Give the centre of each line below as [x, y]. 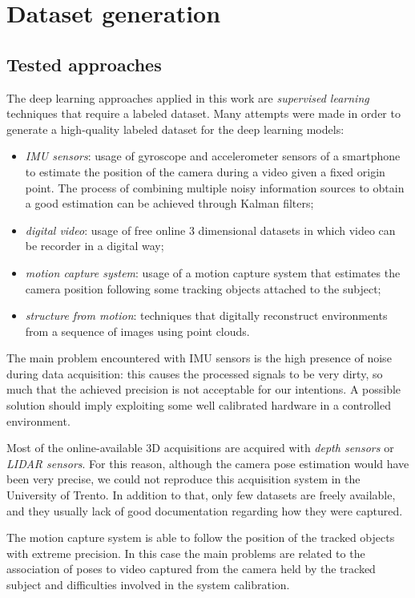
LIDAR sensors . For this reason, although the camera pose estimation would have [208, 463]
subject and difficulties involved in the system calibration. [148, 585]
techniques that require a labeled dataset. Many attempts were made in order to [203, 113]
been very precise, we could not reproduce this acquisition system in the [183, 479]
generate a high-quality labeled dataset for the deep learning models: [175, 129]
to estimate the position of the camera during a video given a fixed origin [205, 171]
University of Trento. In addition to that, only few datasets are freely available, [201, 495]
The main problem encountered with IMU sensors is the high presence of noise [199, 358]
